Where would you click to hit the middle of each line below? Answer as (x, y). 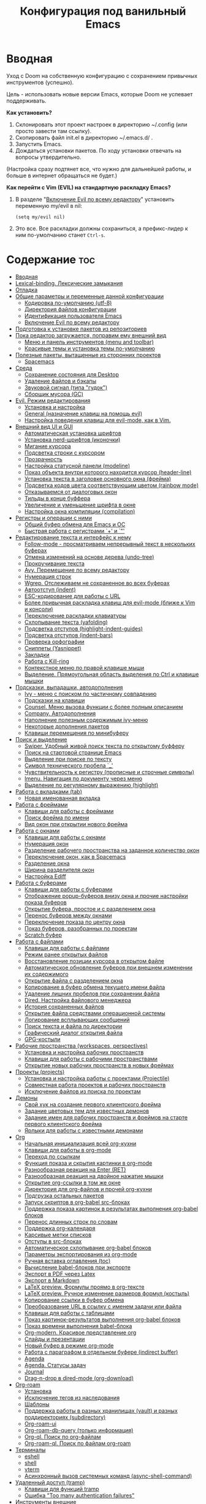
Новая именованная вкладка (62, 798)
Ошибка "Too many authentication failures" (79, 1495)
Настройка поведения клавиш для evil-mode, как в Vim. (97, 420)
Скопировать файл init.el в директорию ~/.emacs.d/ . (84, 137)
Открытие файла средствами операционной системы (95, 1013)
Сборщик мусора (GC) (54, 394)
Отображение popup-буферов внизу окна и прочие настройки (106, 896)
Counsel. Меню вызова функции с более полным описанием (104, 707)
